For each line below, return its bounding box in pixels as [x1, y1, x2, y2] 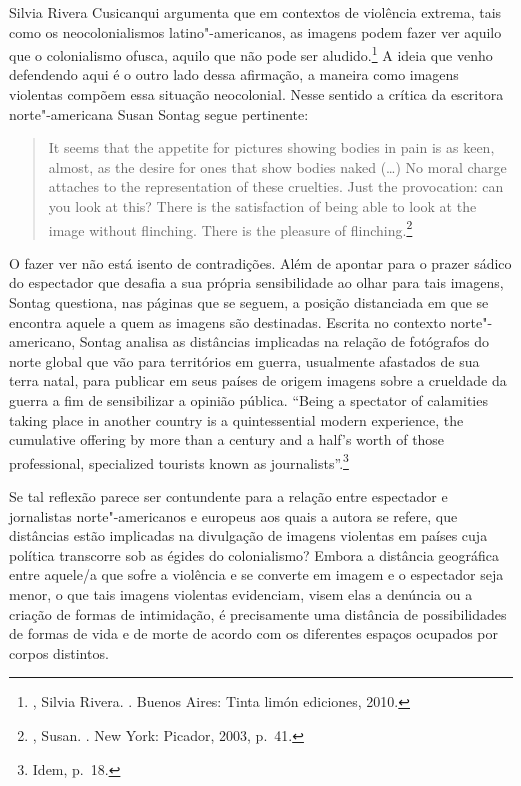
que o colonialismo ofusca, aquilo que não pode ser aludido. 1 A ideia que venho [9, 42, 493, 65]
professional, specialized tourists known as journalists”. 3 [9, 449, 349, 473]
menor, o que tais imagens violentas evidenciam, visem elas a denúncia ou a [9, 584, 473, 604]
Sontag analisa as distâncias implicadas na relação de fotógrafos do [79, 331, 490, 352]
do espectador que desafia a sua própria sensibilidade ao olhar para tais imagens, [9, 272, 504, 293]
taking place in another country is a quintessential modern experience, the [9, 409, 464, 430]
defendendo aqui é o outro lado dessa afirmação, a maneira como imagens [9, 64, 459, 85]
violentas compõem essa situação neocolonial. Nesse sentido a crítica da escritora [9, 84, 504, 105]
